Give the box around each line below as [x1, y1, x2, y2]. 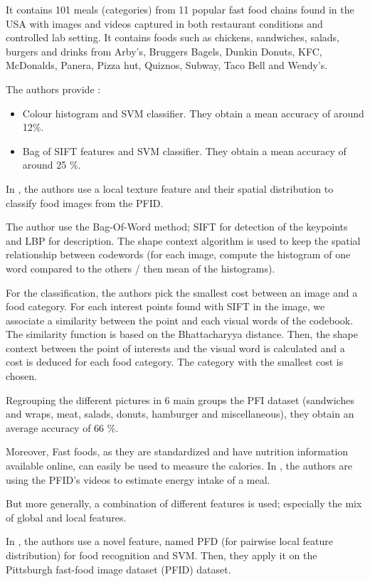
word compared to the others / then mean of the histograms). [6, 260, 275, 275]
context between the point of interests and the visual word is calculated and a [6, 340, 345, 355]
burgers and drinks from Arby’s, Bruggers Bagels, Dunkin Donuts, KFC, [6, 43, 322, 58]
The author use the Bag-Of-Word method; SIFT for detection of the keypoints [6, 219, 348, 234]
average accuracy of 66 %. [6, 420, 119, 435]
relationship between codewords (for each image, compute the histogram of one [6, 247, 351, 262]
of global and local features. [6, 509, 127, 524]
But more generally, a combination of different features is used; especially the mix [6, 496, 362, 511]
